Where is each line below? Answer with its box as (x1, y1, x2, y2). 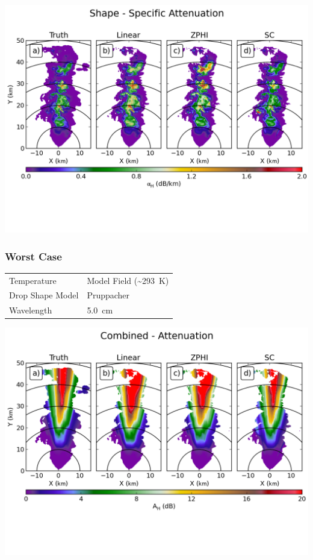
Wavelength (9, 304, 52, 316)
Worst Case (5, 248, 62, 263)
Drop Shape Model (9, 289, 79, 301)
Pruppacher (87, 289, 130, 301)
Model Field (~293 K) (87, 274, 169, 286)
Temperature (9, 274, 57, 286)
